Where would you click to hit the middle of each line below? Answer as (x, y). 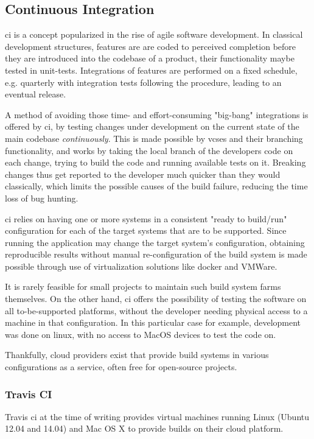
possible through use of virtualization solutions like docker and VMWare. (141, 266)
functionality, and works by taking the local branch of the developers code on (149, 150)
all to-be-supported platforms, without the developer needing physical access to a (156, 310)
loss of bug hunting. (42, 198)
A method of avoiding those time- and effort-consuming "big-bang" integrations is (157, 114)
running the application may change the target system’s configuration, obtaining (155, 242)
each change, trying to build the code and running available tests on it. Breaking (155, 162)
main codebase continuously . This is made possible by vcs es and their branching (154, 138)
